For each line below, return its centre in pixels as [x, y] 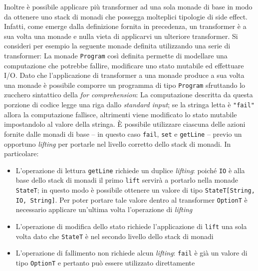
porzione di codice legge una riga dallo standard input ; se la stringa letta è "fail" [129, 105]
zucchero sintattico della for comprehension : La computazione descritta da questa [129, 95]
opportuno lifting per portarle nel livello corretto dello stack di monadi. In [118, 143]
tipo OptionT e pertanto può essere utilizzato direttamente [105, 262]
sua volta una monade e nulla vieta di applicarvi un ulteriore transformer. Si [121, 36]
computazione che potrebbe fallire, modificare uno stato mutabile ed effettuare [124, 65]
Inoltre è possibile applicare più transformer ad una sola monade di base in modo [128, 6]
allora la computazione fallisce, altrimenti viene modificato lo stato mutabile [121, 114]
